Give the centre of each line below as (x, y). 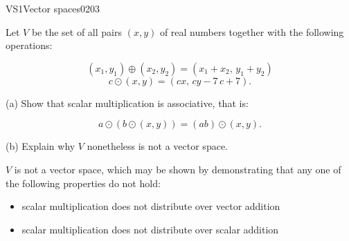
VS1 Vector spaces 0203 (53, 8)
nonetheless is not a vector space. (157, 146)
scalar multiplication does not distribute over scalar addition (150, 229)
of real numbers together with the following (252, 31)
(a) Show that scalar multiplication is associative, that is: (127, 103)
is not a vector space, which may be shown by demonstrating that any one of (178, 169)
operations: (29, 45)
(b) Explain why (41, 146)
